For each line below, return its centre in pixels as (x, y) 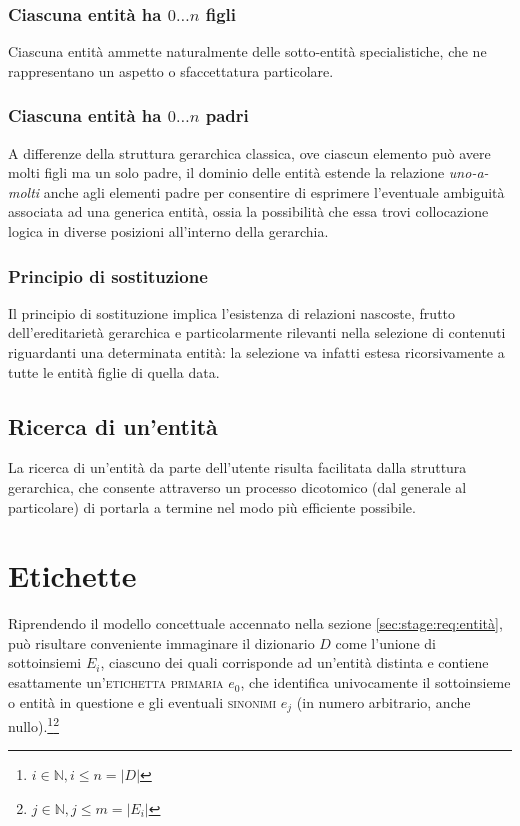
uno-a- (468, 172)
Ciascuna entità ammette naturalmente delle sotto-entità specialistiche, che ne (247, 51)
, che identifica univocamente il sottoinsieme (375, 682)
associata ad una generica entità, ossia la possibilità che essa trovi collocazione (248, 211)
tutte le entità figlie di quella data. (114, 371)
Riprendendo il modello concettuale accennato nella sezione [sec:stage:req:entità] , (255, 623)
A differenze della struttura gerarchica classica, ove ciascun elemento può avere (249, 152)
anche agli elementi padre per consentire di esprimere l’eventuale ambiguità (274, 191)
